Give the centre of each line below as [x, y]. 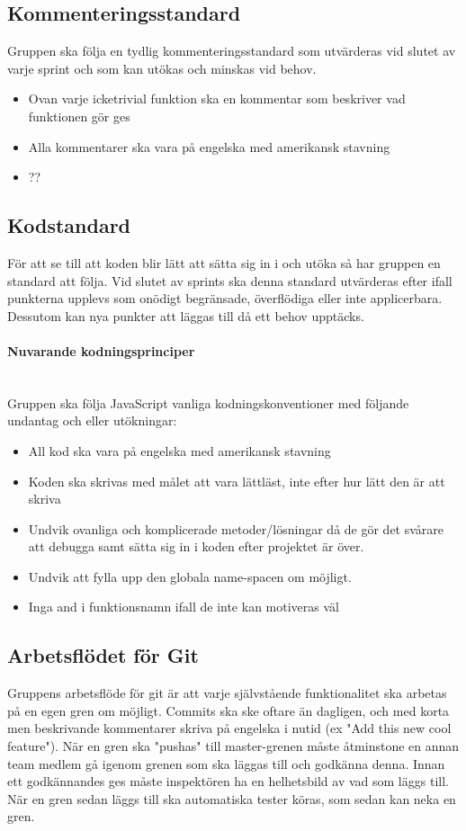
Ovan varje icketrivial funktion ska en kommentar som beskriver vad [217, 98]
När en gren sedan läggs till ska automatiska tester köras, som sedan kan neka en [232, 798]
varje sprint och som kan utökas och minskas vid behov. [162, 68]
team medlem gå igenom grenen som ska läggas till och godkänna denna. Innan [226, 763]
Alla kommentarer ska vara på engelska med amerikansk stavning [209, 146]
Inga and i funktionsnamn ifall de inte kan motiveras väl [184, 607]
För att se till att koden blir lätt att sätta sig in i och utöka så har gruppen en [224, 262]
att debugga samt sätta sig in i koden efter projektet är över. [196, 546]
